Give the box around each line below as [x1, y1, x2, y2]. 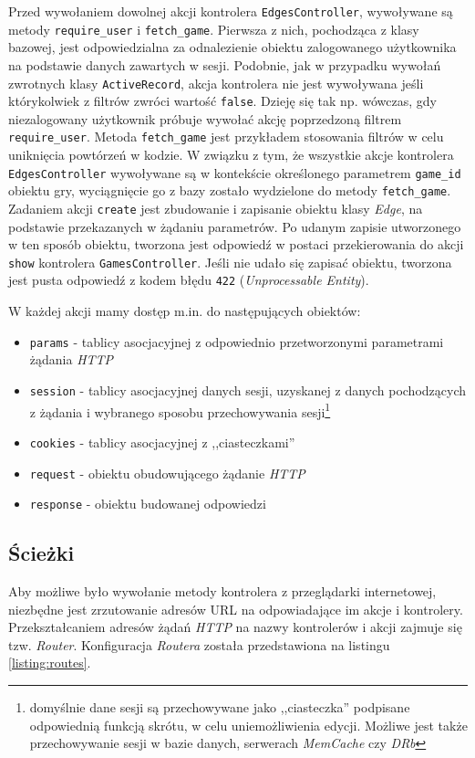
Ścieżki [8, 539, 75, 567]
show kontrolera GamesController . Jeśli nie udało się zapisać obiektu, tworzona [8, 252, 452, 271]
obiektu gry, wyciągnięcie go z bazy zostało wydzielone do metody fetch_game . [8, 181, 451, 200]
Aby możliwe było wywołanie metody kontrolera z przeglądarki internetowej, [8, 582, 437, 601]
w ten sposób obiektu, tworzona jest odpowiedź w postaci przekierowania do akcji [8, 235, 464, 254]
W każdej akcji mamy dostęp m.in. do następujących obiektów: [8, 301, 361, 321]
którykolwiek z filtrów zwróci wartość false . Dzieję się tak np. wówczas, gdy [8, 91, 437, 111]
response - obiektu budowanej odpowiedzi [29, 494, 266, 513]
